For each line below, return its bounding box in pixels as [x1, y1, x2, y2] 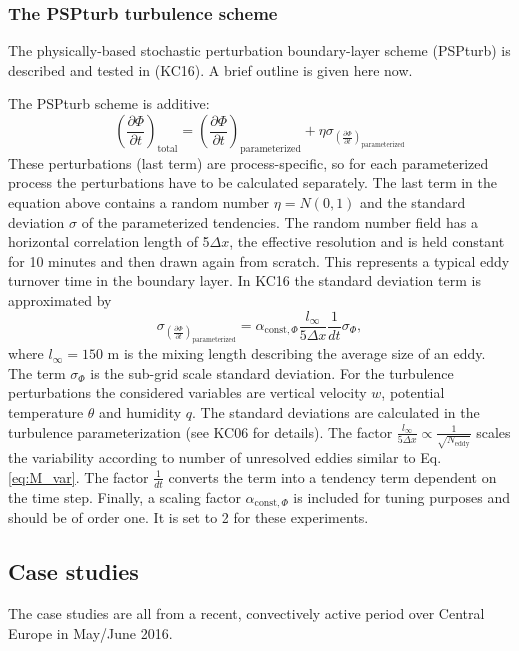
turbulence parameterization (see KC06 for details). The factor [8, 421, 393, 442]
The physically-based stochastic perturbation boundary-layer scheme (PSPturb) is [8, 40, 511, 61]
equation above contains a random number [8, 191, 270, 212]
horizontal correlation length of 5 [8, 231, 210, 252]
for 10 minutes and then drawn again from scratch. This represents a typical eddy [8, 250, 510, 271]
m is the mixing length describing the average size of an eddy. [107, 343, 486, 364]
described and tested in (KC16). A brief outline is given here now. [8, 59, 413, 80]
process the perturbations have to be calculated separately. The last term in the [8, 172, 498, 193]
